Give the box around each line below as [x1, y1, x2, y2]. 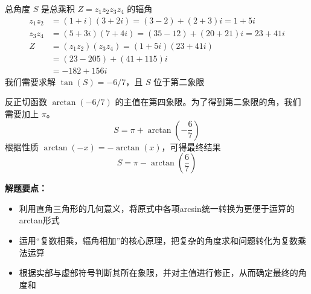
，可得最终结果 [161, 140, 221, 153]
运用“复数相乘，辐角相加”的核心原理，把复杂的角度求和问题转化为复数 [19, 234, 298, 246]
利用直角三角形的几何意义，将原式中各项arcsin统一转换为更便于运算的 [19, 202, 295, 214]
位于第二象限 [153, 75, 205, 88]
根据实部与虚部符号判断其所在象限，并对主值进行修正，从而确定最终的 [19, 266, 298, 279]
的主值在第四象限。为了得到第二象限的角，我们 [115, 95, 301, 108]
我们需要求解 [5, 75, 56, 88]
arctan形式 [19, 214, 60, 226]
